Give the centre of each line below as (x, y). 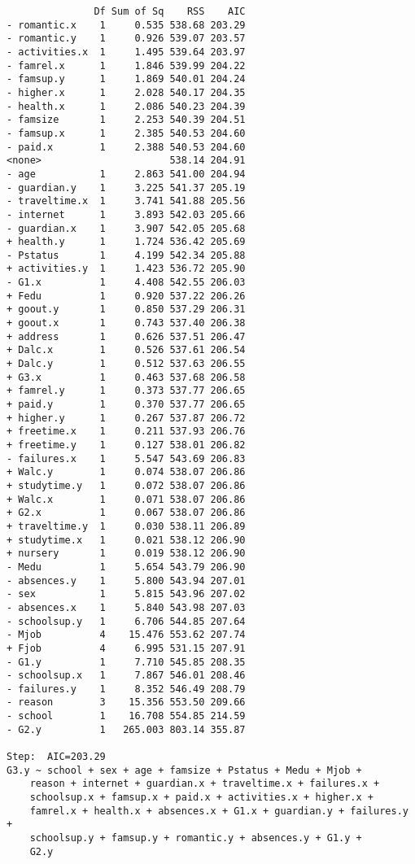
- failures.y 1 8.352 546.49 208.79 (126, 689)
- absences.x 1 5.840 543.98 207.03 (126, 607)
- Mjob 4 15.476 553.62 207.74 (126, 635)
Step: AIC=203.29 (56, 757)
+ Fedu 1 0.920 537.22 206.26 (126, 296)
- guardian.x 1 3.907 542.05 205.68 (126, 228)
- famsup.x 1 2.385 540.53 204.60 (126, 133)
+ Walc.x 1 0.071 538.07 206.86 (126, 499)
